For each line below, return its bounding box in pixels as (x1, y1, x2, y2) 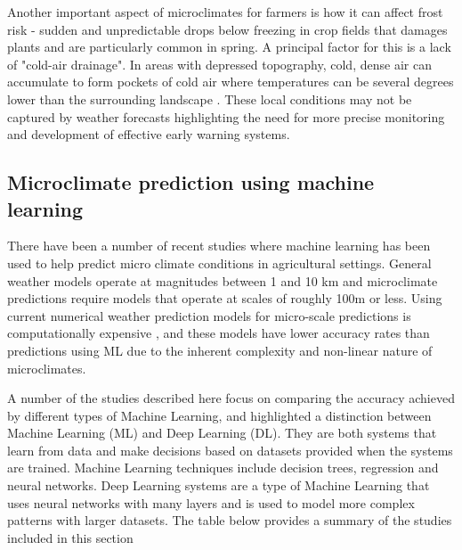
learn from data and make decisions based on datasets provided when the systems (7, 440, 453, 459)
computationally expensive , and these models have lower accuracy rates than (7, 324, 430, 342)
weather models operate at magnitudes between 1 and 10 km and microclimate (7, 271, 438, 290)
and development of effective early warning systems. (7, 125, 290, 144)
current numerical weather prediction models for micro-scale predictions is (7, 306, 411, 324)
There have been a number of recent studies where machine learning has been (7, 236, 431, 255)
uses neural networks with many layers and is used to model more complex (7, 493, 415, 512)
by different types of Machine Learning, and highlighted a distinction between (7, 406, 432, 424)
